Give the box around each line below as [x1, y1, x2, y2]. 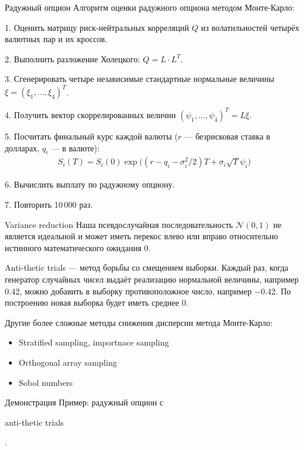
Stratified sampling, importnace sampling [18, 336, 169, 348]
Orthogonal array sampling [18, 356, 117, 368]
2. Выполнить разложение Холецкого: [5, 52, 140, 65]
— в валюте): [50, 141, 100, 154]
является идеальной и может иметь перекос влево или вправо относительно [5, 230, 278, 242]
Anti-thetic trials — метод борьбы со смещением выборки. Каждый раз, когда [5, 261, 289, 274]
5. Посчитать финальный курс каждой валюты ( [5, 129, 178, 142]
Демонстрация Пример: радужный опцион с [5, 396, 164, 408]
